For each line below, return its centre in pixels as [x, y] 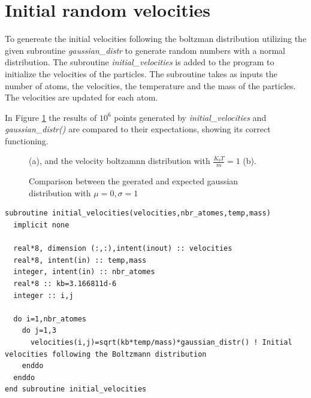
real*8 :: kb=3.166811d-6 [65, 284]
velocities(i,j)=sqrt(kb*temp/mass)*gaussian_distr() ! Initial [161, 343]
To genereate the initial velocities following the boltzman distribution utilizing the [156, 39]
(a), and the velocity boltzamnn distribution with [120, 161]
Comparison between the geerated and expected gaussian [134, 181]
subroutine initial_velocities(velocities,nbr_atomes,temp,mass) [138, 213]
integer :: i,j [43, 295]
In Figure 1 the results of [51, 117]
